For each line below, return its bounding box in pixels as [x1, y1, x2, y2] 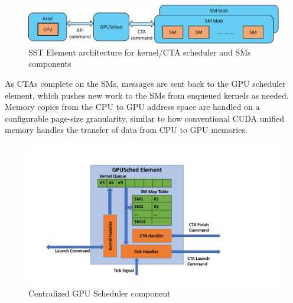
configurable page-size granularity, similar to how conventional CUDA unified [5, 112, 285, 124]
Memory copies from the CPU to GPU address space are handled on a [5, 100, 260, 113]
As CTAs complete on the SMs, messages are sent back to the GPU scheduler [5, 77, 286, 90]
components [28, 57, 71, 70]
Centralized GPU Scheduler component [28, 287, 171, 299]
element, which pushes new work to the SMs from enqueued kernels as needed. [5, 89, 289, 101]
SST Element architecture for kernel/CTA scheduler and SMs [28, 45, 251, 58]
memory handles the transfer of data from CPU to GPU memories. [5, 123, 248, 136]
